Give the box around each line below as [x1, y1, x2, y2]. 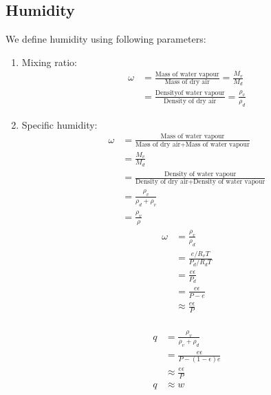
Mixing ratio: [21, 54, 77, 69]
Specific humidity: [21, 117, 98, 131]
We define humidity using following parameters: [6, 32, 206, 46]
